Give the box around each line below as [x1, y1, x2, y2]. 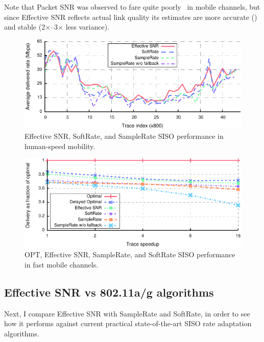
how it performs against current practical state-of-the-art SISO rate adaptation [4, 318, 252, 329]
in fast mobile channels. [25, 259, 99, 270]
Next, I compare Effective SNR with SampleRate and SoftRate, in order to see [4, 308, 250, 319]
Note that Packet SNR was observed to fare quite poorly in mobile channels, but [4, 2, 260, 12]
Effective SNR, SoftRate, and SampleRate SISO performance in [25, 131, 224, 141]
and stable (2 [4, 21, 45, 32]
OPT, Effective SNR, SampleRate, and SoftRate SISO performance [25, 249, 235, 260]
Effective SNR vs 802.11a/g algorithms [4, 284, 214, 300]
